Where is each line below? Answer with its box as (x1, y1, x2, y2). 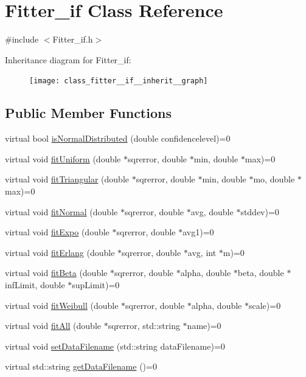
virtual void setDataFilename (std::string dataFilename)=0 (5, 339, 225, 352)
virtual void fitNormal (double (5, 205, 118, 218)
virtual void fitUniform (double (5, 152, 121, 165)
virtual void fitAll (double (5, 319, 101, 332)
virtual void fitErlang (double (5, 246, 115, 258)
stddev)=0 (240, 205, 279, 218)
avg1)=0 (183, 226, 214, 238)
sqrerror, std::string (108, 319, 180, 332)
